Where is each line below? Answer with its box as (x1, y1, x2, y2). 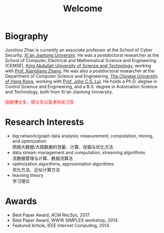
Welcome (63, 3, 102, 14)
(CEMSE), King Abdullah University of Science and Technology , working (5, 63, 151, 68)
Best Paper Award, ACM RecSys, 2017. (12, 212, 90, 218)
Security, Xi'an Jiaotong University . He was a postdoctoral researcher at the (5, 52, 159, 58)
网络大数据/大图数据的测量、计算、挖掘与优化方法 (12, 144, 113, 150)
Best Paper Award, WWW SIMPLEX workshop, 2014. (12, 217, 119, 223)
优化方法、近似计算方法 (12, 166, 60, 172)
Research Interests (5, 117, 84, 128)
